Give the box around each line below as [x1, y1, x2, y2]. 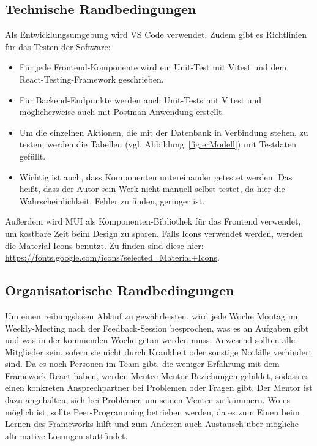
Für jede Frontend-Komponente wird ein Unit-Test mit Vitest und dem [19, 61, 287, 73]
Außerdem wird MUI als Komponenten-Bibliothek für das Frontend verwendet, [5, 215, 301, 228]
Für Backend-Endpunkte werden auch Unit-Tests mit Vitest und [19, 93, 262, 106]
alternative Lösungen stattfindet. [5, 429, 128, 442]
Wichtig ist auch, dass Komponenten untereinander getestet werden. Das [19, 170, 293, 183]
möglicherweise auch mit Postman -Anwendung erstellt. [19, 105, 225, 118]
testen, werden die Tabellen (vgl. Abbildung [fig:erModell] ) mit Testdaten [19, 138, 296, 151]
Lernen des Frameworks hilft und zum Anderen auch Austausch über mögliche [5, 417, 299, 430]
